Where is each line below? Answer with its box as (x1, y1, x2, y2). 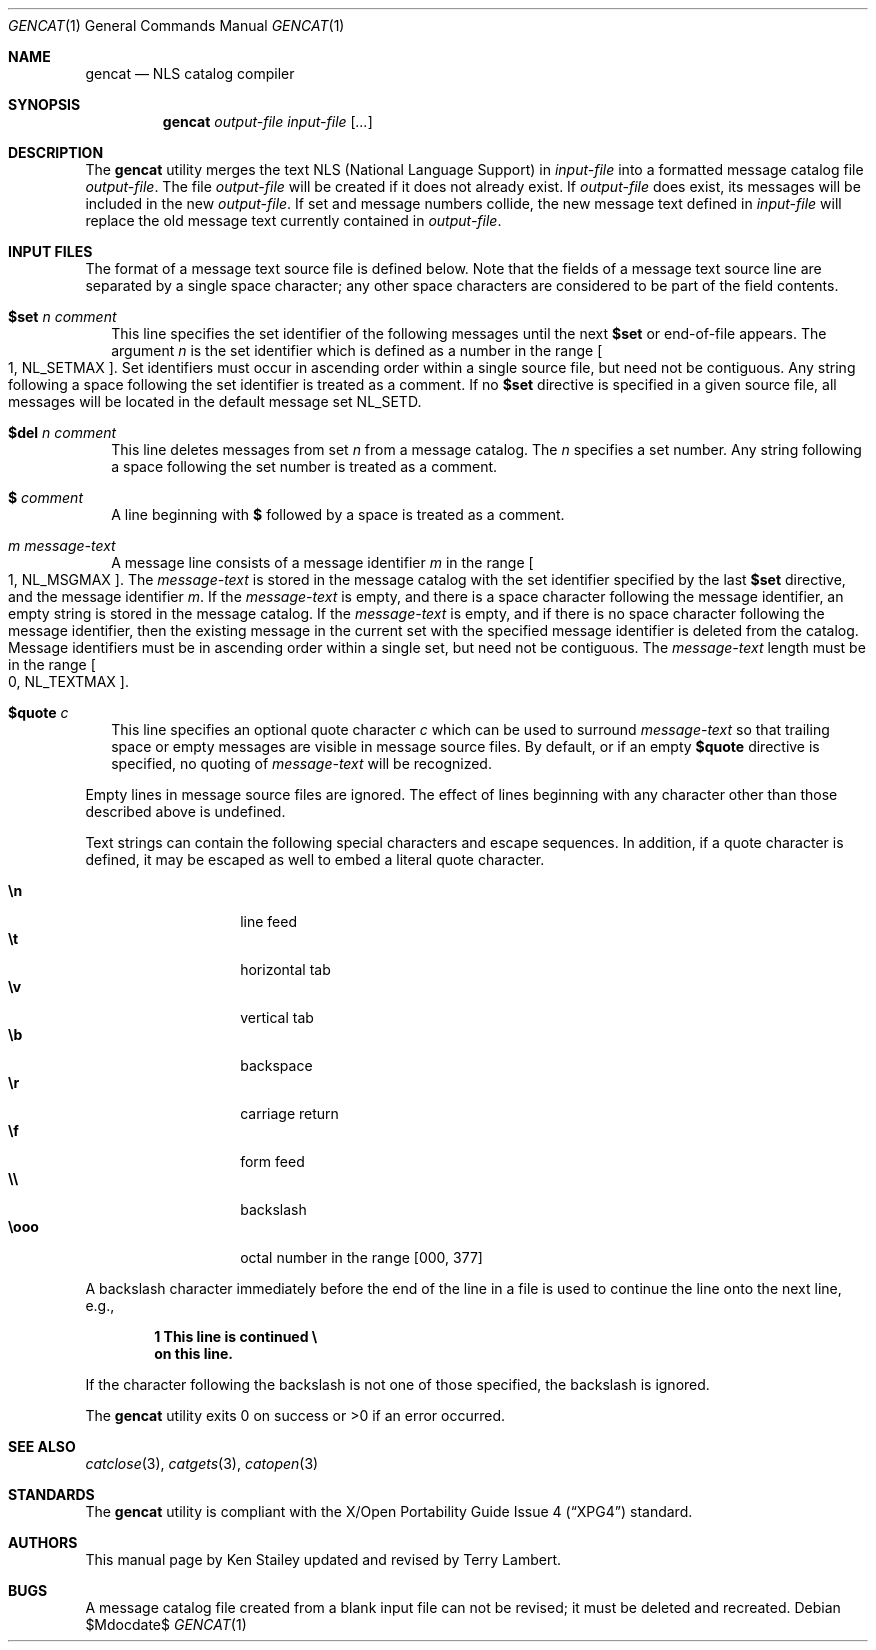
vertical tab (240, 1009, 314, 1026)
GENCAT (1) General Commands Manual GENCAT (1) (8, 17, 345, 34)
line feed (240, 913, 298, 930)
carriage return (240, 1105, 339, 1122)
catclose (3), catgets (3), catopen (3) (85, 1455, 319, 1472)
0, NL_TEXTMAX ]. (8, 673, 129, 690)
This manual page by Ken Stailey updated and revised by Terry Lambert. (85, 1551, 562, 1568)
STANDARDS (8, 1486, 95, 1503)
